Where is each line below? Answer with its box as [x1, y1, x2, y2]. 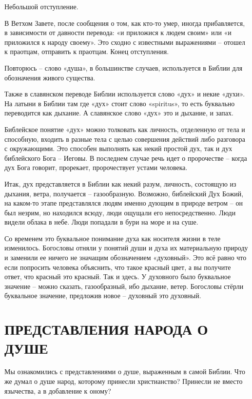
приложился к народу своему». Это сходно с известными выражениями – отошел [4, 37, 245, 47]
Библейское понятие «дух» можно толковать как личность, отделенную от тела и [4, 124, 245, 134]
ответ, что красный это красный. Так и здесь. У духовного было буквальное [4, 271, 231, 282]
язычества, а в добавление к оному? [4, 385, 111, 396]
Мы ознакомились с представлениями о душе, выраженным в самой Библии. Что [4, 366, 245, 377]
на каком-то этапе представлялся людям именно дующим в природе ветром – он [4, 198, 243, 208]
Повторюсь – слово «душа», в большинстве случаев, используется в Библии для [4, 62, 243, 73]
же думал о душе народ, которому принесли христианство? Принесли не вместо [4, 376, 243, 386]
